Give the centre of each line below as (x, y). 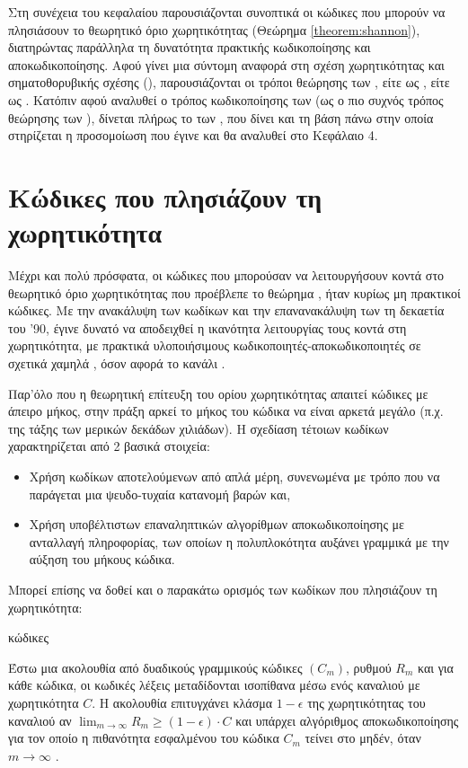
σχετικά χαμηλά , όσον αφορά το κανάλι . (117, 363)
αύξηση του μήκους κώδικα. (102, 559)
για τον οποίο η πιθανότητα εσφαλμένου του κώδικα (144, 738)
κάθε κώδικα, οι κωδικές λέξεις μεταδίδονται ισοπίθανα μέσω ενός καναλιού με (214, 685)
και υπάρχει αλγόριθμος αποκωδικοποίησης (347, 720)
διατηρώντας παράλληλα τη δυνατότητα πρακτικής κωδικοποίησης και (190, 47)
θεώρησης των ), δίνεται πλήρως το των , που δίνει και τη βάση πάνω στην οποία (221, 117)
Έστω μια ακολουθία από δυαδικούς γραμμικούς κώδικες (155, 667)
